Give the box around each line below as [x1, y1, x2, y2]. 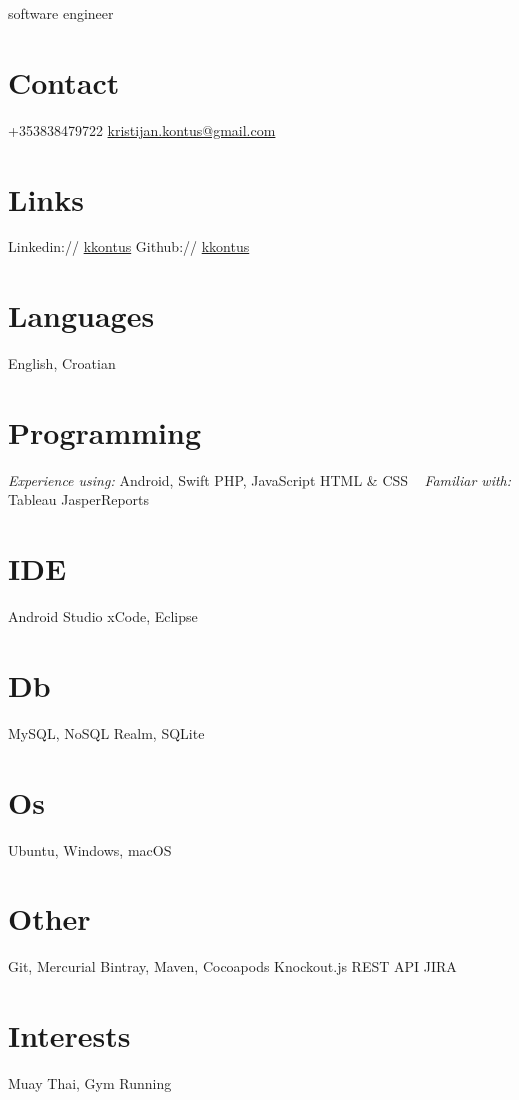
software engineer [8, 3, 114, 23]
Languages [8, 295, 155, 336]
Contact [8, 61, 120, 102]
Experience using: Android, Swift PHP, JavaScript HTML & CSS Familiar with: [8, 469, 512, 490]
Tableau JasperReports [8, 489, 150, 510]
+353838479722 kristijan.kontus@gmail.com [8, 119, 276, 140]
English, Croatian [8, 353, 116, 374]
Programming [8, 411, 201, 452]
